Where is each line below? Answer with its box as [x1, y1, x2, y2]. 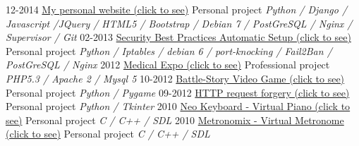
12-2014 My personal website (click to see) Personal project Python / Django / [6, 2, 348, 16]
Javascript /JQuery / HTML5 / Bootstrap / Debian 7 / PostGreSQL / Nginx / [6, 16, 353, 30]
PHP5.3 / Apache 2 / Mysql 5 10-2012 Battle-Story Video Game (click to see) [6, 71, 345, 85]
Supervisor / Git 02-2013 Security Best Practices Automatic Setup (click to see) [6, 30, 351, 44]
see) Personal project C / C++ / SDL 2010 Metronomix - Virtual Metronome [6, 112, 344, 127]
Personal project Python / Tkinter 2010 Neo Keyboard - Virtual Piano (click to [6, 99, 351, 114]
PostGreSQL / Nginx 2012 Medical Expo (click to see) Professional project [6, 57, 330, 72]
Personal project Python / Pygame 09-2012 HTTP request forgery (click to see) [6, 85, 350, 99]
